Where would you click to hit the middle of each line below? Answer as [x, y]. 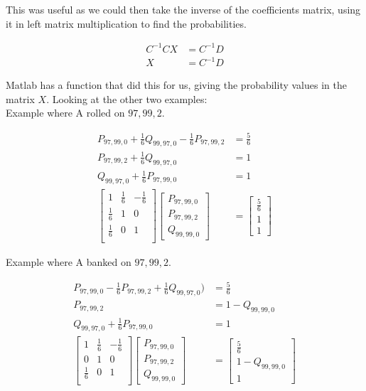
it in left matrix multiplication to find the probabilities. [126, 23]
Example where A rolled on [65, 113]
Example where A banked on [69, 262]
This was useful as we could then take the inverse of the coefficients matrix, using [183, 9]
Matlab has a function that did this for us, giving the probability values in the [176, 85]
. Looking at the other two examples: [127, 98]
